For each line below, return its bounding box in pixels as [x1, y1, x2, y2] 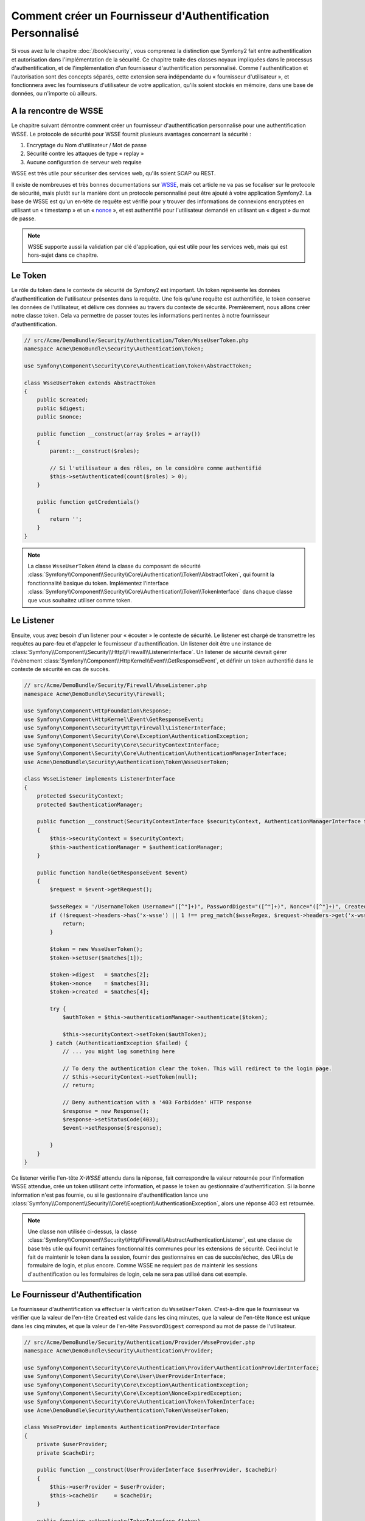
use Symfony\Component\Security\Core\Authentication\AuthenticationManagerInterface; [24, 750, 287, 757]
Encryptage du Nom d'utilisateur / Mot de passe [26, 141, 147, 148]
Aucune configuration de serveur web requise [26, 158, 142, 165]
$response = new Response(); [62, 1107, 150, 1115]
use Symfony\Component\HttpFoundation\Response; [24, 708, 172, 714]
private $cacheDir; [36, 1449, 96, 1457]
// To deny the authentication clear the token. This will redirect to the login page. [62, 1065, 332, 1072]
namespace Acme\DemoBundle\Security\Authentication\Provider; [24, 1347, 214, 1354]
